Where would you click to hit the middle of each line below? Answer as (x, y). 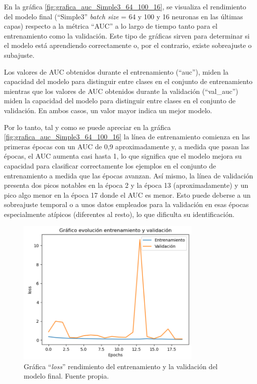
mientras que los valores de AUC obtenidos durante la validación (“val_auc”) (121, 91)
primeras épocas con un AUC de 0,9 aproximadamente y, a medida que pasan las (127, 146)
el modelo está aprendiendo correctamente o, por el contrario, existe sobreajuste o (128, 45)
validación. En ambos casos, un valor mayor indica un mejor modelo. (108, 110)
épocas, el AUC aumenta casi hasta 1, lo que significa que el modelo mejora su (123, 156)
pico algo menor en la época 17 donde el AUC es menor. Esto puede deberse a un (128, 194)
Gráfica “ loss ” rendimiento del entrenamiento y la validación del (121, 366)
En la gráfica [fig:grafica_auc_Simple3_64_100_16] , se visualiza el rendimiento (125, 6)
